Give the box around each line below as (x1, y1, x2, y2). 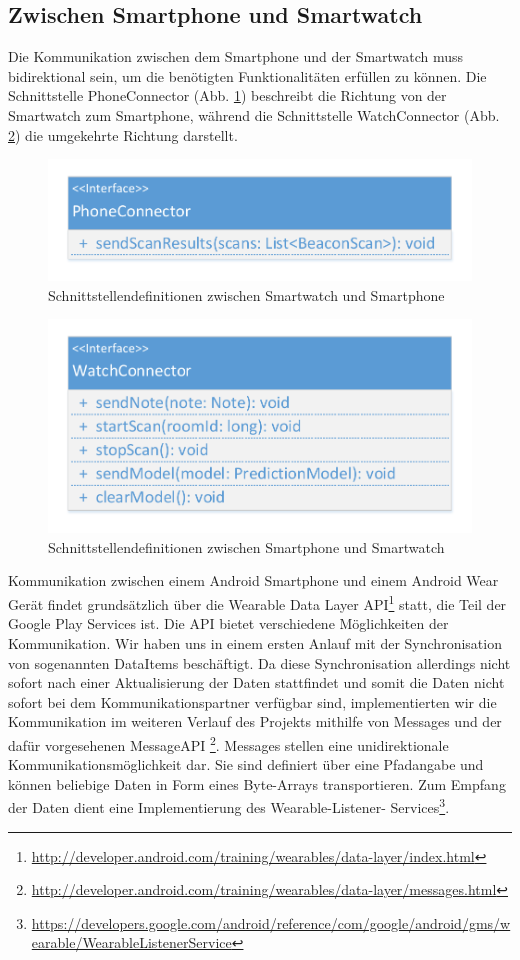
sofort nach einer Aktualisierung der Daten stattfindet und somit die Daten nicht (8, 672, 505, 693)
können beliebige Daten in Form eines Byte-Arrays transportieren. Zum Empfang (8, 773, 506, 794)
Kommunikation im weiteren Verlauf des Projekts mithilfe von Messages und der (8, 711, 502, 732)
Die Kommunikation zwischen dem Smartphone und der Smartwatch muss (8, 46, 464, 67)
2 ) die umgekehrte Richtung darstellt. (8, 124, 238, 145)
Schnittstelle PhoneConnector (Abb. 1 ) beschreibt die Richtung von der (8, 85, 447, 106)
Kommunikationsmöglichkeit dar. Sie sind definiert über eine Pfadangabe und (8, 754, 484, 775)
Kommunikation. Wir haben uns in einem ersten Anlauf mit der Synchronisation (8, 632, 502, 653)
